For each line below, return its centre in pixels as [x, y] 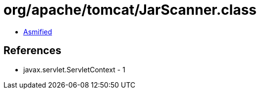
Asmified [38, 31]
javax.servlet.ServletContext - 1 [74, 69]
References [32, 51]
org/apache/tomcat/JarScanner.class [130, 10]
